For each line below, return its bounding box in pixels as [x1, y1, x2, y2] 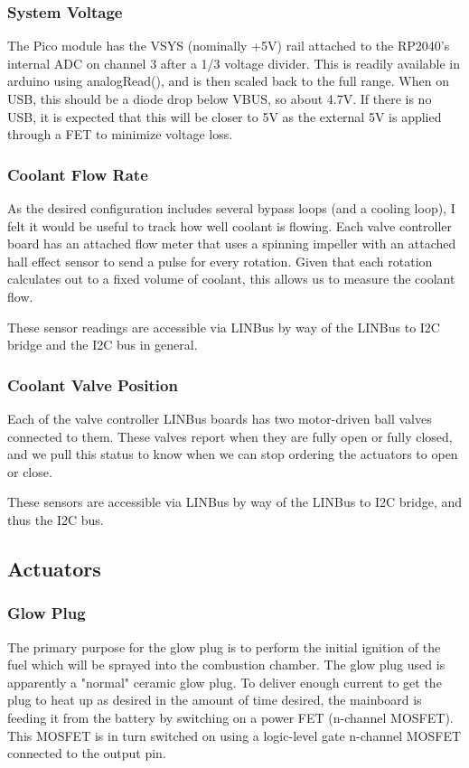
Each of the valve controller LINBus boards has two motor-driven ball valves [7, 408, 432, 427]
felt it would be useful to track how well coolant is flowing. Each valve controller [7, 216, 452, 235]
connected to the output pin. [7, 744, 166, 763]
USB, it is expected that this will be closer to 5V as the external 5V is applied [7, 107, 442, 126]
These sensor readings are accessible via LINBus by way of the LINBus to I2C [7, 317, 440, 336]
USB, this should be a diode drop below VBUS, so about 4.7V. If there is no [7, 89, 432, 108]
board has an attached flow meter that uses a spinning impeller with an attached [7, 234, 456, 253]
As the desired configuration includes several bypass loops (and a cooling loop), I [7, 199, 455, 217]
